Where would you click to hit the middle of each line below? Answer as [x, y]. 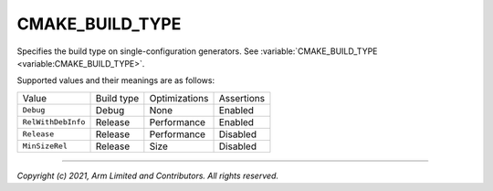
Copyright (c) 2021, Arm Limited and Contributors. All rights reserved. [147, 175]
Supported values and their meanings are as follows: [115, 80]
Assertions [241, 98]
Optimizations [179, 98]
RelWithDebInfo [54, 122]
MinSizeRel [45, 146]
